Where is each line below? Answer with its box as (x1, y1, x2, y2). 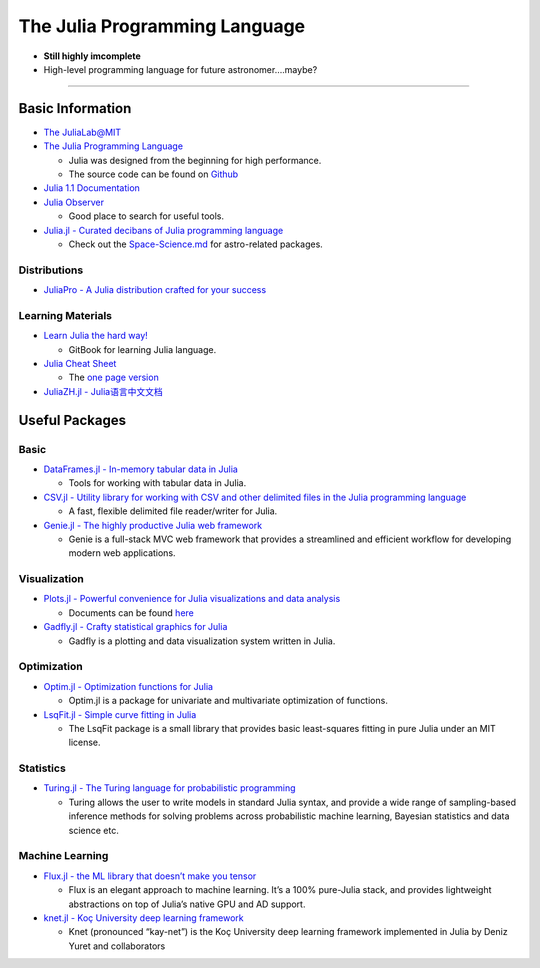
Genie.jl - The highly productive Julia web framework (43, 519, 263, 531)
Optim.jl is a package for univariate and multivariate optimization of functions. (68, 695, 389, 707)
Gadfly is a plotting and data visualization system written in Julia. (68, 635, 336, 647)
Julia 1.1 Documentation (43, 182, 140, 194)
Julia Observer (43, 196, 105, 208)
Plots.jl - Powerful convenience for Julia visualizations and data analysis (43, 593, 341, 605)
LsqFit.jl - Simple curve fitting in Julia (43, 708, 197, 720)
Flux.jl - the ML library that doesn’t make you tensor (43, 870, 257, 882)
